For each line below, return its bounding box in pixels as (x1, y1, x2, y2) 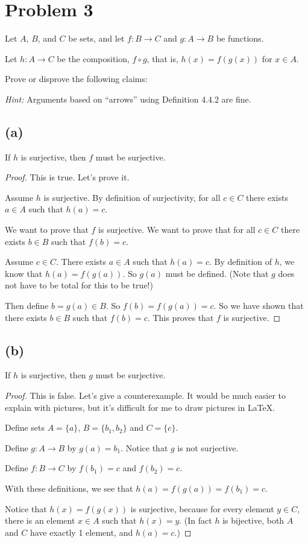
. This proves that (147, 311, 214, 323)
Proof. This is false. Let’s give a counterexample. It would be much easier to (5, 389, 286, 402)
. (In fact (179, 514, 212, 527)
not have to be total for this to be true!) (5, 279, 153, 291)
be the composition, (57, 52, 130, 65)
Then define (5, 299, 49, 312)
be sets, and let (68, 32, 125, 45)
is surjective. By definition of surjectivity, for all (43, 191, 221, 203)
